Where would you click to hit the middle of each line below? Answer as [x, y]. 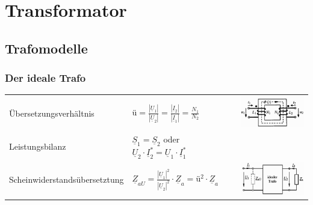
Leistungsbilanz [38, 146]
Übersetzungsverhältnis [52, 113]
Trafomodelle [46, 48]
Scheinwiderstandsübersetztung [67, 179]
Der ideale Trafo [45, 78]
